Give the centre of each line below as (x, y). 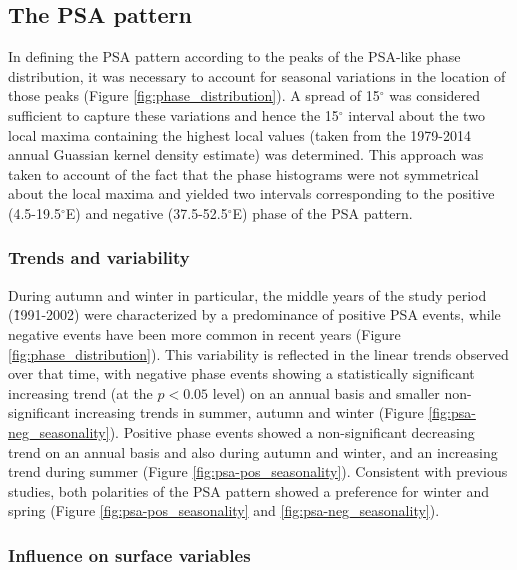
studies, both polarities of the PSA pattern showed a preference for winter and (249, 490)
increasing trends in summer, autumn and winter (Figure (249, 412)
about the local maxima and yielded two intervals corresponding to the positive (251, 193)
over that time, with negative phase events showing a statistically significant (241, 373)
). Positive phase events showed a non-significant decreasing (292, 431)
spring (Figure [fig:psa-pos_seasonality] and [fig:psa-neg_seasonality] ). (224, 510)
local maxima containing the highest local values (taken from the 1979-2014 (239, 134)
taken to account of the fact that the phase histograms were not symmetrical (243, 173)
